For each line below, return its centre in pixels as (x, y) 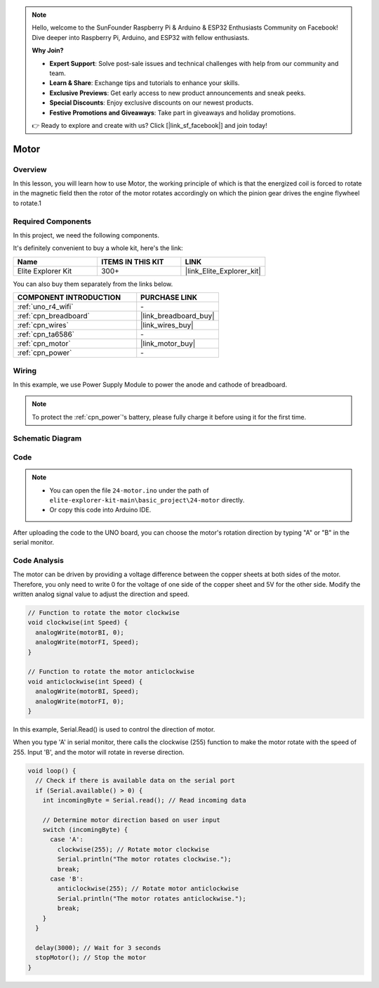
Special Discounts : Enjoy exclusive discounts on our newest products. (152, 103)
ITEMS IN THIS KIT (132, 261)
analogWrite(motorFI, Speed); (87, 642)
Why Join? (48, 51)
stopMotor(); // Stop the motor (91, 958)
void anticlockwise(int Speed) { (85, 681)
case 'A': (67, 839)
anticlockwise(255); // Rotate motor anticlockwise (148, 889)
